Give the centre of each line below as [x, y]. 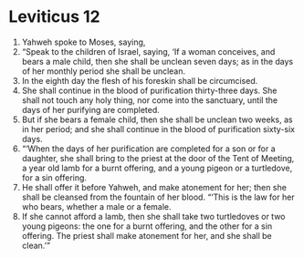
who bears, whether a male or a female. [96, 206]
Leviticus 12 [55, 17]
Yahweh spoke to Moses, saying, [84, 42]
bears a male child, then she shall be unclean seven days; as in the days [157, 61]
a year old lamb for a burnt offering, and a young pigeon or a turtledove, [157, 168]
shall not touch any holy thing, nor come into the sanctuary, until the [150, 100]
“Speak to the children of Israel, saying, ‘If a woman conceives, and [148, 51]
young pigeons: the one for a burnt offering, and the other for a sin [147, 226]
